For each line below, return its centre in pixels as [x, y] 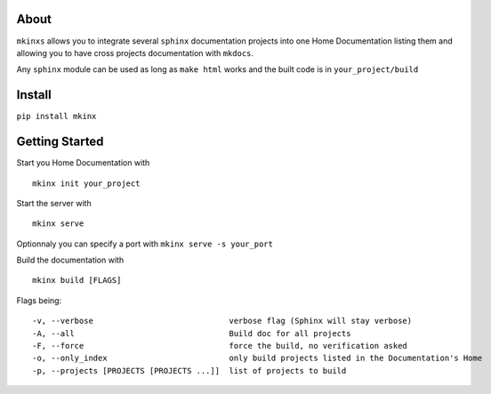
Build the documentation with [70, 260]
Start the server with [54, 203]
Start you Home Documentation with [83, 163]
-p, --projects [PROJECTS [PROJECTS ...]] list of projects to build [189, 370]
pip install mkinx [56, 117]
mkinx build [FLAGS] [77, 281]
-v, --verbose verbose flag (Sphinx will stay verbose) [222, 321]
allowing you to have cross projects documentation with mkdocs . [135, 52]
